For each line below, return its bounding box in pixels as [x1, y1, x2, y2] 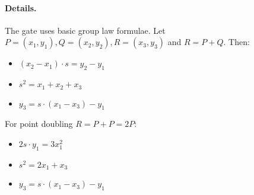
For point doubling [5, 117, 73, 130]
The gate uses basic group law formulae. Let [5, 24, 166, 36]
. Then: [223, 36, 250, 48]
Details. [5, 1, 37, 14]
